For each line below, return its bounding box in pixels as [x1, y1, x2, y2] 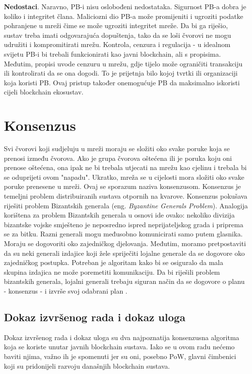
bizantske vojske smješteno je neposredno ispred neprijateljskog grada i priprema [4, 219, 243, 229]
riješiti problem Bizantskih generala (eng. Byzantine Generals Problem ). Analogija [4, 200, 248, 210]
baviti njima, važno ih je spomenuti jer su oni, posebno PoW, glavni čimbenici [4, 351, 236, 361]
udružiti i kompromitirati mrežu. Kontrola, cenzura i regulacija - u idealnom [4, 39, 231, 49]
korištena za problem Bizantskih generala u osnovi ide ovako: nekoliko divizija [4, 210, 235, 220]
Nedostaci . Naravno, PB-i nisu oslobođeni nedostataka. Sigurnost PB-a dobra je [4, 1, 247, 11]
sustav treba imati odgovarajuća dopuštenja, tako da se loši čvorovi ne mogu [4, 30, 231, 40]
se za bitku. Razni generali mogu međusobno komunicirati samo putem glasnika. [4, 229, 243, 239]
